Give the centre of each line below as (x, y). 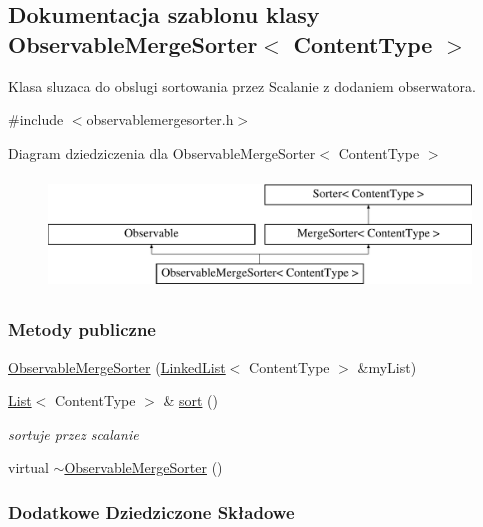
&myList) (387, 366)
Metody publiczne (82, 329)
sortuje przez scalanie (73, 433)
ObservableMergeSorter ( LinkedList (117, 366)
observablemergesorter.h (160, 119)
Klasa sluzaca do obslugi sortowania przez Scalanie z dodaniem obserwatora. (242, 85)
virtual (28, 467)
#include (36, 119)
